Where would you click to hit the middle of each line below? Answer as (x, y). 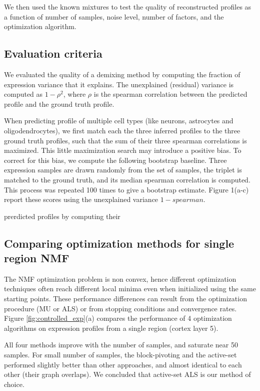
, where (74, 94)
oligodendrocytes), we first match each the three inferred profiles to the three (122, 130)
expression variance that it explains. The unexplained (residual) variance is (119, 84)
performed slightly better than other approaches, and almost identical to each (123, 364)
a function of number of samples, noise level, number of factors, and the (114, 16)
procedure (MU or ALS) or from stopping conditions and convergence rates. (120, 308)
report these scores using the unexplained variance (81, 199)
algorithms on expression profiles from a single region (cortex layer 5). (111, 328)
